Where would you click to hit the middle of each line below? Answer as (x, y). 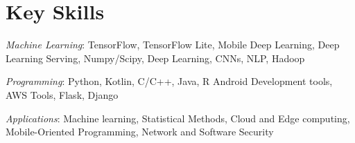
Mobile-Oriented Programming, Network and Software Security (140, 132)
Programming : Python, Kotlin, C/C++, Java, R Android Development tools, (169, 81)
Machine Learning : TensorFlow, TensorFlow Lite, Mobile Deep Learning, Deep (173, 45)
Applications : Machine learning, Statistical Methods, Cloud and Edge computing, (178, 118)
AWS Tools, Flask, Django (62, 94)
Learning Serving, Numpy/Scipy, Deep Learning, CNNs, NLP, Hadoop (155, 58)
